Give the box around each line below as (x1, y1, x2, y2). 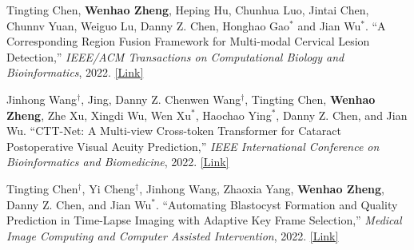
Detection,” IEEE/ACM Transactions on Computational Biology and (6, 48, 344, 65)
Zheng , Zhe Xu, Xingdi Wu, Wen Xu (6, 106, 192, 123)
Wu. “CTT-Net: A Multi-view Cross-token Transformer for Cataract (6, 122, 341, 139)
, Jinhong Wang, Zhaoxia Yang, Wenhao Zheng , (139, 180, 384, 196)
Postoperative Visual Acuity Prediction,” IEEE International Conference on (6, 137, 380, 154)
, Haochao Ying (195, 106, 272, 123)
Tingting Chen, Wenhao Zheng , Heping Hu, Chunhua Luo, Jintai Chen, (6, 2, 369, 18)
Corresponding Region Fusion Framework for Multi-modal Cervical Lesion (6, 33, 370, 50)
